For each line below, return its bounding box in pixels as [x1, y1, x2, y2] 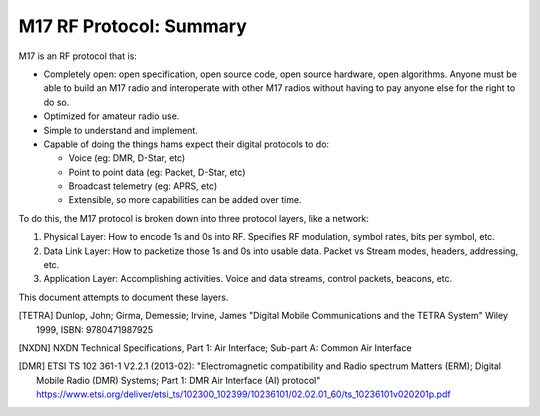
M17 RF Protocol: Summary [18, 15, 247, 37]
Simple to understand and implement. [43, 124, 199, 136]
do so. [43, 96, 70, 108]
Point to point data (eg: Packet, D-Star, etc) [68, 166, 246, 178]
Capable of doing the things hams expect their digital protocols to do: [43, 138, 330, 150]
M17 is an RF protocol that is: [18, 50, 137, 62]
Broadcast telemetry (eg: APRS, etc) [68, 180, 218, 192]
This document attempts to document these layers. [18, 291, 229, 303]
